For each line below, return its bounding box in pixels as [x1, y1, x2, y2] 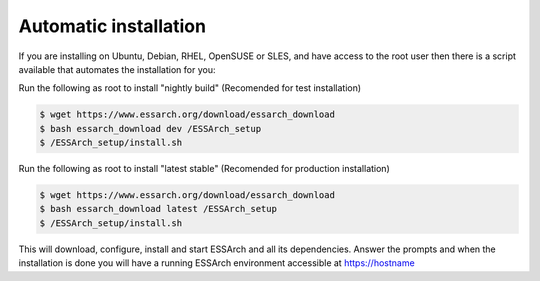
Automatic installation [18, 15, 207, 37]
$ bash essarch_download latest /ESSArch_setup [39, 203, 277, 215]
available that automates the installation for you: [18, 63, 216, 75]
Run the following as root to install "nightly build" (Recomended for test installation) [18, 82, 362, 94]
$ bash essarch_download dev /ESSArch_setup [39, 123, 262, 134]
